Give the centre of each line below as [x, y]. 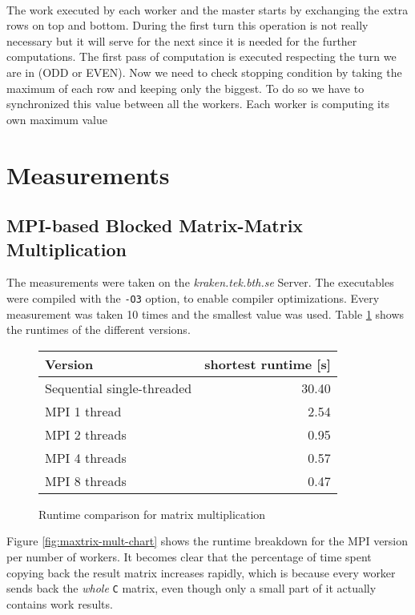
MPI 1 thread [83, 411]
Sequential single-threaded [119, 388]
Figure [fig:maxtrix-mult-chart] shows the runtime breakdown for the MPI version [207, 541]
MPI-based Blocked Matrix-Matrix [155, 225]
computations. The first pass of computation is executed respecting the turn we [201, 56]
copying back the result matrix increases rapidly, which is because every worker [201, 572]
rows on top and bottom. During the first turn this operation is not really [187, 25]
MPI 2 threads [86, 434]
